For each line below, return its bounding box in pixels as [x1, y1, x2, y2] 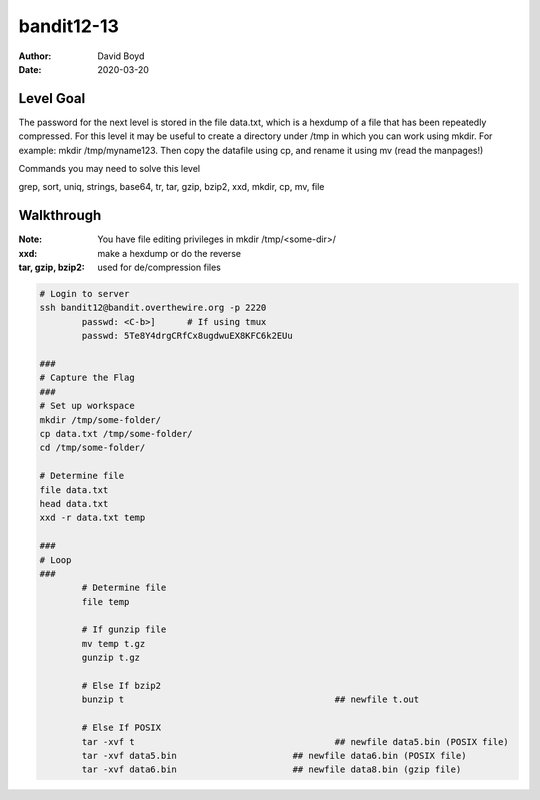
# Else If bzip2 [81, 680, 162, 692]
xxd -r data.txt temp [39, 512, 146, 524]
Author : [18, 50, 52, 62]
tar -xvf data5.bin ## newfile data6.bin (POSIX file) [81, 750, 467, 761]
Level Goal [18, 90, 86, 107]
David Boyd [97, 50, 145, 62]
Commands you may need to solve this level [18, 163, 200, 175]
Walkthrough [18, 207, 102, 224]
